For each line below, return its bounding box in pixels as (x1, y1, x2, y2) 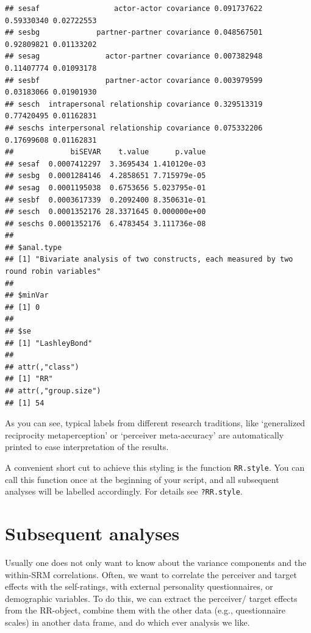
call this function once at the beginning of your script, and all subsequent (5, 473, 279, 485)
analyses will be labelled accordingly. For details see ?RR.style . (5, 485, 243, 498)
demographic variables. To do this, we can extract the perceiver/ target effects (5, 592, 298, 604)
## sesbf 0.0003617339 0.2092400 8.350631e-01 (5, 195, 206, 204)
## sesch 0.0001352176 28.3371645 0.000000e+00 (5, 207, 206, 216)
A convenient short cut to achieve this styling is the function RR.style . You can (5, 460, 305, 473)
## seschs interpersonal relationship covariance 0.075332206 (5, 123, 263, 132)
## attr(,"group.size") (5, 387, 101, 395)
